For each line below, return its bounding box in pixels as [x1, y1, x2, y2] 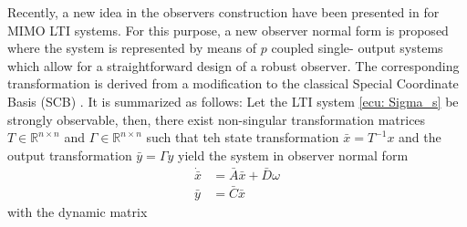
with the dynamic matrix [7, 202, 148, 222]
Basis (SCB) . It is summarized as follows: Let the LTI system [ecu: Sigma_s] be [7, 91, 459, 110]
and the [399, 128, 441, 147]
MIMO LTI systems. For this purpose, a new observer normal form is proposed [7, 20, 449, 39]
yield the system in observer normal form [178, 145, 409, 164]
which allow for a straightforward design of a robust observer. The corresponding [7, 56, 460, 75]
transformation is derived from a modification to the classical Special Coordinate [7, 74, 459, 93]
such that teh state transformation [146, 128, 339, 147]
